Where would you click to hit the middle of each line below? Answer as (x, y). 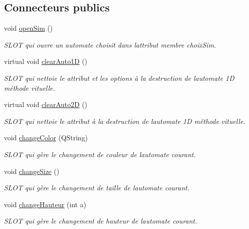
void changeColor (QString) (46, 138)
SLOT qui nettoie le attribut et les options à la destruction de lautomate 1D (119, 78)
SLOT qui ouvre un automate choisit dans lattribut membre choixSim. (110, 44)
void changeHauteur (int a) (45, 204)
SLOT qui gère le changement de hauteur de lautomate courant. (101, 221)
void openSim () (28, 28)
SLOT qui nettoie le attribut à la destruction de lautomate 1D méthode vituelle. (125, 121)
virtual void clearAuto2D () (46, 104)
